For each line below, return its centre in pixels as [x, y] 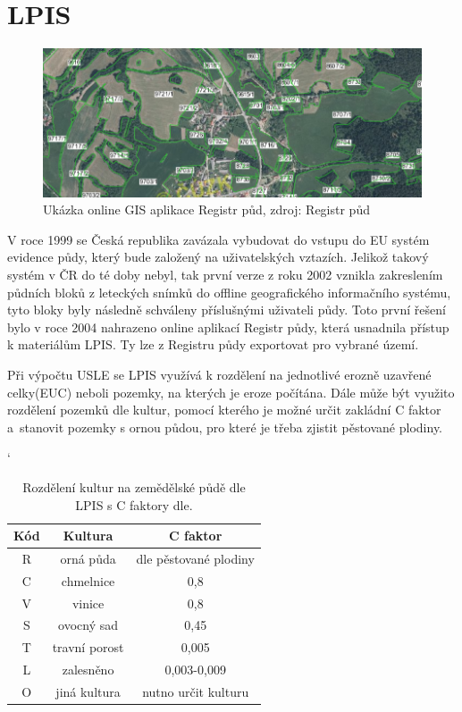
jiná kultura [88, 692]
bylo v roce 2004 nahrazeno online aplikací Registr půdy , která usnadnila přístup [228, 327]
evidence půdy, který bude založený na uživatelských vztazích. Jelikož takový [218, 257]
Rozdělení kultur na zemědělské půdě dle [134, 486]
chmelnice [88, 580]
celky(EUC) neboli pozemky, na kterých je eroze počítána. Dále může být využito [231, 392]
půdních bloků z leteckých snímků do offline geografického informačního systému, [229, 292]
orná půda [88, 558]
